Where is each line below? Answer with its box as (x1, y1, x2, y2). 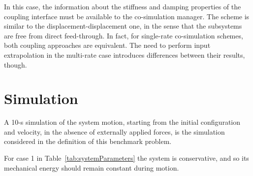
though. (4, 59, 27, 70)
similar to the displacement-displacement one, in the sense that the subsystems (4, 21, 242, 31)
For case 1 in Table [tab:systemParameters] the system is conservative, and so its (4, 153, 249, 163)
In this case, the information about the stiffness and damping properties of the (4, 1, 241, 11)
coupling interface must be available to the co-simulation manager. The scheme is (4, 11, 250, 21)
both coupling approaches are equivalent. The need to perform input (4, 40, 211, 50)
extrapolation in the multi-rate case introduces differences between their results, (4, 49, 245, 60)
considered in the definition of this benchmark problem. (4, 136, 172, 146)
